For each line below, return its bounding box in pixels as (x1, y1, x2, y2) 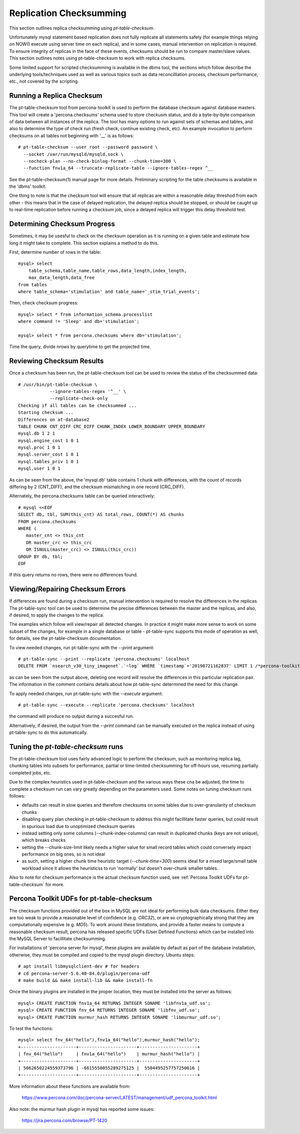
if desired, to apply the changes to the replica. (9, 612, 104, 618)
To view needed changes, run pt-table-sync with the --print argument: (9, 644, 154, 650)
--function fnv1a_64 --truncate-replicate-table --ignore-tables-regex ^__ (23, 165, 213, 171)
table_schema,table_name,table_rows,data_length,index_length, (28, 268, 187, 273)
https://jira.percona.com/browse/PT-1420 (21, 1117, 107, 1123)
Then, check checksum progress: (9, 300, 78, 306)
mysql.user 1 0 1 (18, 466, 60, 472)
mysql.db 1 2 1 (18, 431, 55, 437)
